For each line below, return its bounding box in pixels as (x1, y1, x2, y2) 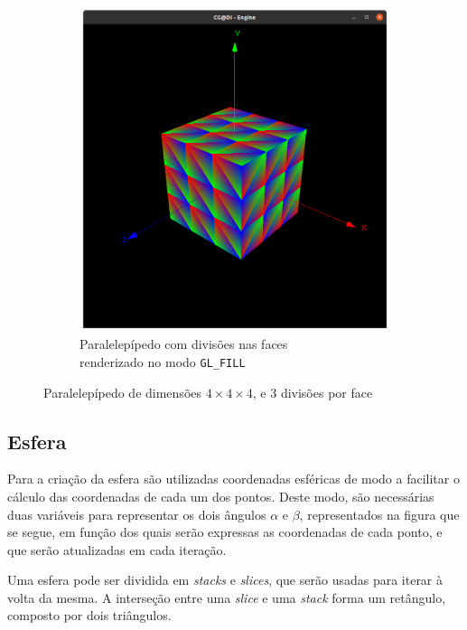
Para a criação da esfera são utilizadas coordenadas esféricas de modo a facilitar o (7, 469, 460, 488)
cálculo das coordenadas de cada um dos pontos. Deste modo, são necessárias (7, 486, 434, 505)
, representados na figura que (299, 504, 460, 523)
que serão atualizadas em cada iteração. (7, 540, 227, 559)
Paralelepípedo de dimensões (43, 382, 201, 401)
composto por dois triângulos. (7, 606, 172, 625)
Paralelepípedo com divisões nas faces (79, 334, 288, 353)
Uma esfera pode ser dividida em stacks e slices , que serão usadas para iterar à (7, 570, 444, 589)
